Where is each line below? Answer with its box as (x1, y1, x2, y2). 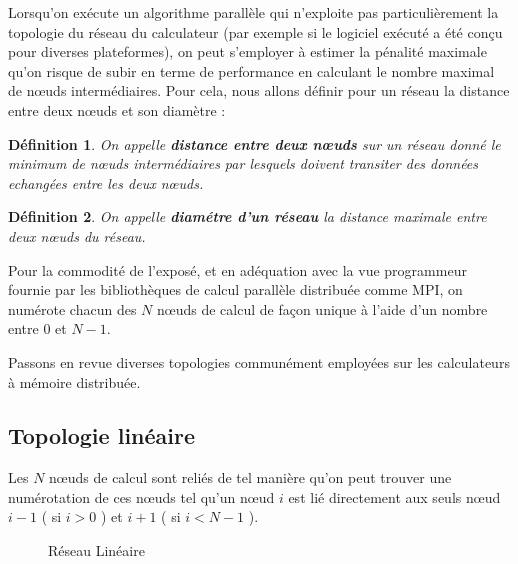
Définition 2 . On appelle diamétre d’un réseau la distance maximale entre (8, 206, 487, 227)
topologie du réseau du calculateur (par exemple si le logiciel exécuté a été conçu (8, 21, 503, 42)
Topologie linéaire (8, 420, 196, 451)
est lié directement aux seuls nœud (288, 486, 501, 507)
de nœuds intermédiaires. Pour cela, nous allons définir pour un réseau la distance (8, 80, 510, 101)
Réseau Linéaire (48, 540, 145, 561)
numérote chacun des (8, 298, 137, 319)
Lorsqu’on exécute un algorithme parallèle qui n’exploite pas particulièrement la (8, 2, 499, 22)
